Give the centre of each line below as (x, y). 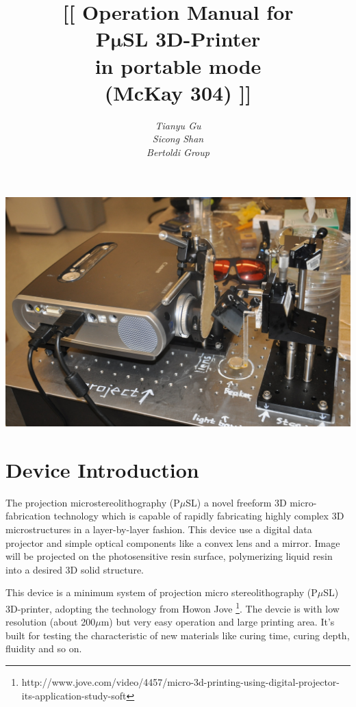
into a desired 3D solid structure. (75, 569)
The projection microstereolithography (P (93, 502)
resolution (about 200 (51, 622)
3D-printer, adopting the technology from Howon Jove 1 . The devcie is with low (173, 607)
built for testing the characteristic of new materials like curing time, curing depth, (178, 635)
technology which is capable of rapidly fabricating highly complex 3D (199, 516)
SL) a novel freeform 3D (236, 502)
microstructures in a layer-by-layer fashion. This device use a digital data (159, 529)
